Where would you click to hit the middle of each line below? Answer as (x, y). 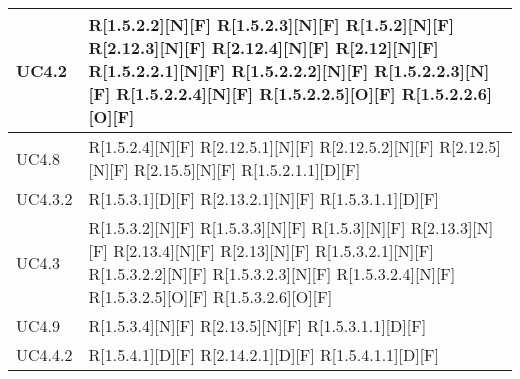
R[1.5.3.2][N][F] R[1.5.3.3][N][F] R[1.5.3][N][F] (247, 227)
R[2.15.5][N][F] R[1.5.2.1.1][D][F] (247, 169)
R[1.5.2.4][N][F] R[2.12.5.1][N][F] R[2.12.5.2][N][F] (261, 146)
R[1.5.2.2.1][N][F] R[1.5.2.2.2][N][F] (228, 70)
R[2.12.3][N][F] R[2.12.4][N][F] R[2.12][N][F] (263, 47)
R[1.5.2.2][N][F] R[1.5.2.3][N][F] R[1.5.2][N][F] (271, 24)
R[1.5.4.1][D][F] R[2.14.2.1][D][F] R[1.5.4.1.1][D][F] (263, 354)
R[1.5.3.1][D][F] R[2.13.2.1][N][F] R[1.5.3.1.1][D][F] (263, 198)
